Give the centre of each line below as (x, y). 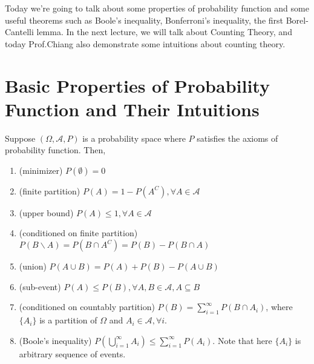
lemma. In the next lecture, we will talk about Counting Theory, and (164, 32)
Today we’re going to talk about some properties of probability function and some (157, 8)
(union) (33, 266)
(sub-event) (40, 286)
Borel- (297, 20)
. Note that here (242, 340)
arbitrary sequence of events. (72, 353)
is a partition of (68, 320)
